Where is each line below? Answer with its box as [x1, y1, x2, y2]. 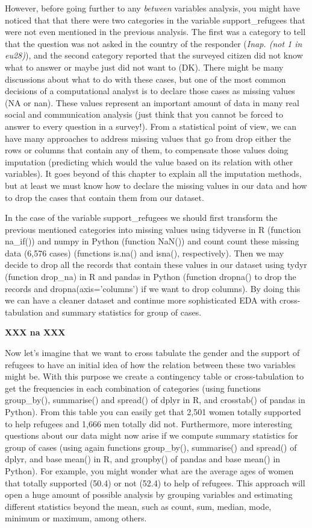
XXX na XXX [5, 326, 66, 339]
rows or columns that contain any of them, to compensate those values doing [5, 144, 289, 156]
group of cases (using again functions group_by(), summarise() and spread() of [5, 441, 297, 453]
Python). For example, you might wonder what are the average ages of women [5, 464, 294, 477]
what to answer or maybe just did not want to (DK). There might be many [5, 60, 284, 73]
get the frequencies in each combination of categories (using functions [5, 381, 261, 394]
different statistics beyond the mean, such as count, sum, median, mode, [5, 500, 272, 512]
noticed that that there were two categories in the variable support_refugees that [5, 13, 305, 26]
